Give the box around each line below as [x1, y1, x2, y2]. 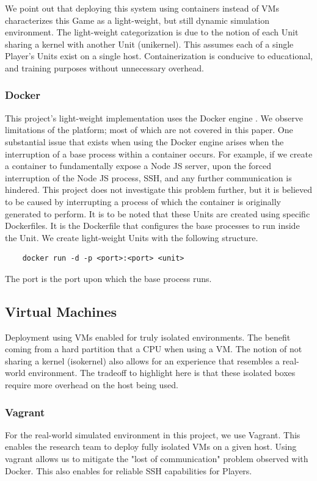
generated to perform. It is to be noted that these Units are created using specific [5, 207, 310, 220]
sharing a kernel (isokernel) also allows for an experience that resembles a [5, 354, 280, 367]
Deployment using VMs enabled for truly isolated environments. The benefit [5, 330, 291, 343]
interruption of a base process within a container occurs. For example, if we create [5, 147, 313, 160]
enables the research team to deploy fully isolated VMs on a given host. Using [5, 440, 297, 453]
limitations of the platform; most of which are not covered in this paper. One [5, 123, 293, 136]
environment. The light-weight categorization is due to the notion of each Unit [5, 26, 299, 38]
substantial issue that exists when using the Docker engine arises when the [5, 135, 284, 148]
